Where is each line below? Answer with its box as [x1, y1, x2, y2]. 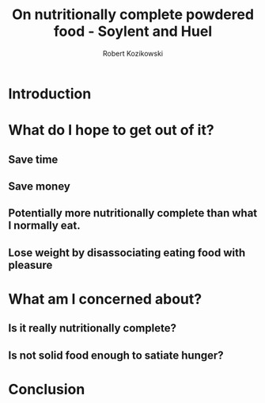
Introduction [8, 85, 92, 102]
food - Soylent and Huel [54, 22, 212, 40]
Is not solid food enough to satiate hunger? [8, 348, 224, 362]
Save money [8, 179, 71, 193]
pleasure [8, 258, 53, 271]
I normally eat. [8, 219, 81, 232]
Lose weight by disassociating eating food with [8, 246, 246, 259]
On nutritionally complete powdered [11, 6, 255, 24]
